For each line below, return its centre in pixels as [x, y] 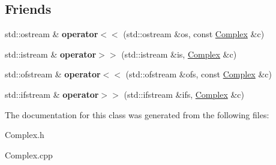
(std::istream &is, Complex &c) [179, 54]
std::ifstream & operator [52, 94]
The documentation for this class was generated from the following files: [137, 114]
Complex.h [25, 135]
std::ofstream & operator [53, 74]
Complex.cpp [29, 154]
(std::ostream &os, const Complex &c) [194, 34]
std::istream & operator [51, 54]
